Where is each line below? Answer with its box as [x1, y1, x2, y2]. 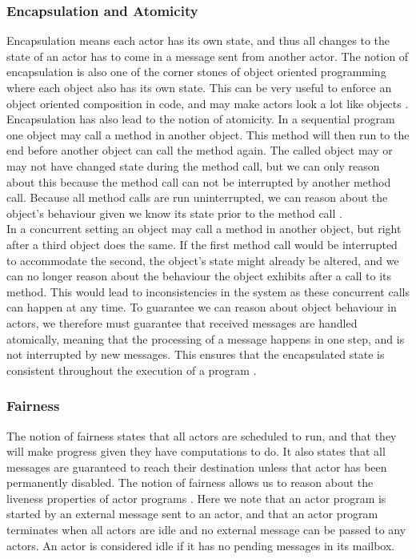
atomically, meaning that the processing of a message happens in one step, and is [6, 330, 405, 347]
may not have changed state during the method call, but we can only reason [6, 157, 380, 174]
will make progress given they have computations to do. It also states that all [6, 443, 386, 460]
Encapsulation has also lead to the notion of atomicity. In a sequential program [6, 111, 395, 127]
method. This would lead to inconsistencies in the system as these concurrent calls [6, 283, 410, 300]
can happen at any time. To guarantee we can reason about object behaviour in [6, 299, 397, 316]
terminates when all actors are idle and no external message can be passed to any [6, 521, 406, 538]
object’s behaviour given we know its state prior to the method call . [6, 204, 342, 221]
